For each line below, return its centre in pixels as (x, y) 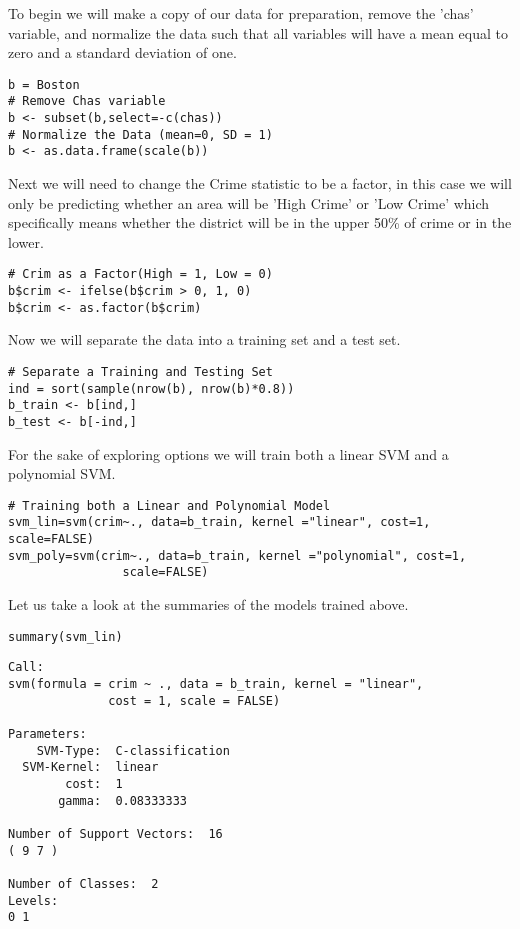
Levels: (33, 900)
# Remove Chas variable (87, 101)
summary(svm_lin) (65, 636)
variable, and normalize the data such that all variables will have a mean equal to (258, 32)
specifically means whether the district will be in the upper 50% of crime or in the (260, 222)
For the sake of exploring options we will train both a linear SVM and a (228, 453)
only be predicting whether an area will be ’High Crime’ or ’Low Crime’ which (249, 202)
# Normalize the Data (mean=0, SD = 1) (140, 134)
